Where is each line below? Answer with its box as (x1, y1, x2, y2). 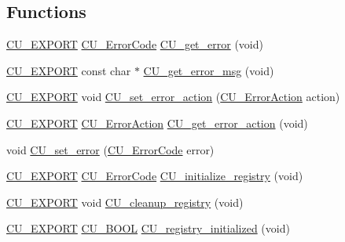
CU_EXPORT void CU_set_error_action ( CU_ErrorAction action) (6, 88, 340, 105)
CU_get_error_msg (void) (143, 62, 274, 78)
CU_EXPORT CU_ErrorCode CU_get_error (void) (6, 36, 263, 52)
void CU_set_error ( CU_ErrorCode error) (6, 141, 215, 157)
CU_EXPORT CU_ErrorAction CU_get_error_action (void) (6, 114, 308, 131)
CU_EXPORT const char (6, 62, 131, 78)
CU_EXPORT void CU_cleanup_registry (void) (6, 193, 244, 210)
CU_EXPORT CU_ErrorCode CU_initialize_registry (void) (6, 168, 303, 184)
